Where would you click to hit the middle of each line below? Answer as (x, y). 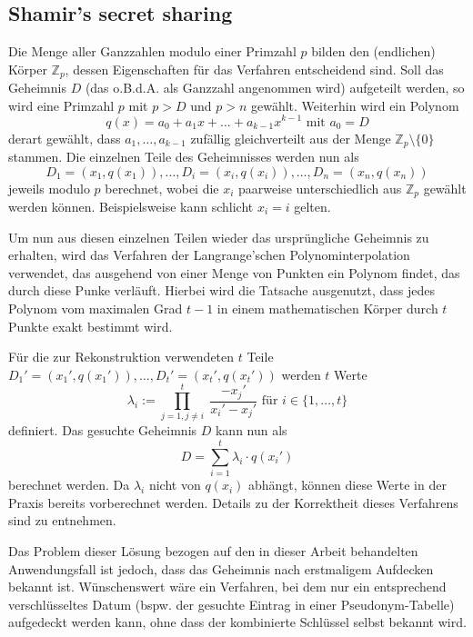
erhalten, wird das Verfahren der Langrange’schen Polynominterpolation (209, 255)
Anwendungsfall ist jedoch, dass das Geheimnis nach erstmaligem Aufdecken (221, 568)
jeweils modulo (49, 188)
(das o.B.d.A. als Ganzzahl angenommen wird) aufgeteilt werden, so (275, 88)
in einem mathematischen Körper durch (327, 308)
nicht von (175, 485)
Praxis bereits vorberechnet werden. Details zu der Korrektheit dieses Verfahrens (233, 502)
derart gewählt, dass (65, 138)
